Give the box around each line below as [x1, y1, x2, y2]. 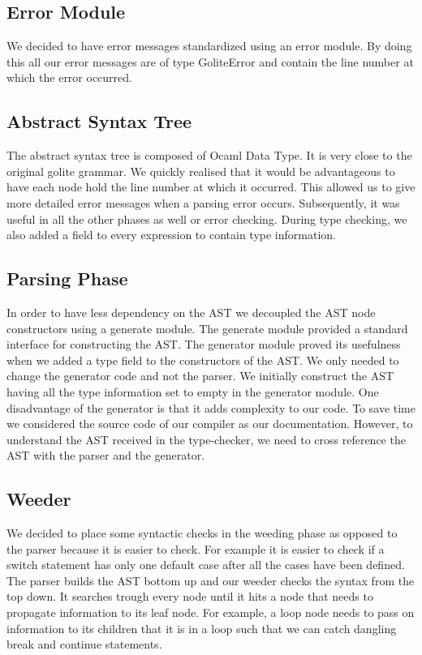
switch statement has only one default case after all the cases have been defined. [6, 556, 405, 573]
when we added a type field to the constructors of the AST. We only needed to [6, 351, 399, 368]
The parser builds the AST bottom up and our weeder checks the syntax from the [6, 572, 415, 589]
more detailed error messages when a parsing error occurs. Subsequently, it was [6, 194, 400, 211]
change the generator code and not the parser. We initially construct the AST [6, 367, 394, 384]
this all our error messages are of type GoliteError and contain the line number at [6, 53, 414, 70]
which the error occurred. [6, 69, 132, 86]
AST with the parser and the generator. [6, 447, 205, 464]
